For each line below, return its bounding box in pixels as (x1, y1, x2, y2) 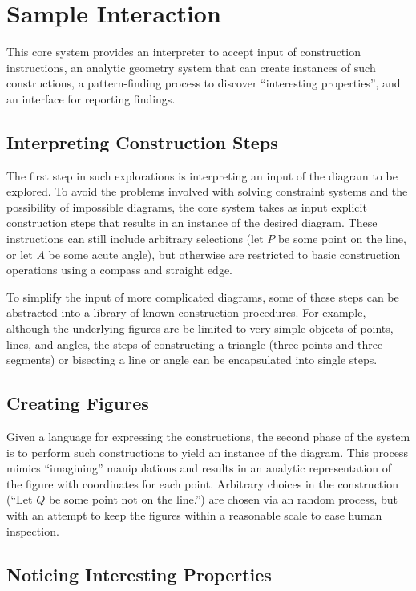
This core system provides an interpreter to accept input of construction (6, 43, 361, 60)
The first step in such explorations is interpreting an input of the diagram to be (6, 167, 398, 184)
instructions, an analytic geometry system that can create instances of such (6, 59, 376, 75)
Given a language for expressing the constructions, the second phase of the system (6, 428, 410, 445)
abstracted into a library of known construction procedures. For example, (6, 304, 366, 321)
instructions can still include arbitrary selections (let (6, 230, 264, 247)
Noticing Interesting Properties (6, 561, 272, 586)
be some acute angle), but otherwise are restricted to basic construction (48, 245, 401, 262)
